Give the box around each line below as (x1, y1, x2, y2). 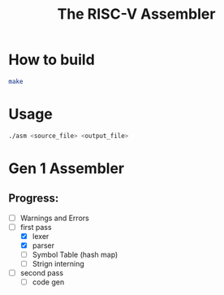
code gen (32, 277, 65, 287)
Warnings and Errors (19, 213, 89, 223)
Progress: (8, 192, 59, 206)
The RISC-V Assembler (57, 5, 216, 24)
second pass (19, 268, 63, 277)
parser (32, 241, 55, 250)
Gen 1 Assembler (8, 159, 124, 177)
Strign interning (32, 258, 85, 268)
